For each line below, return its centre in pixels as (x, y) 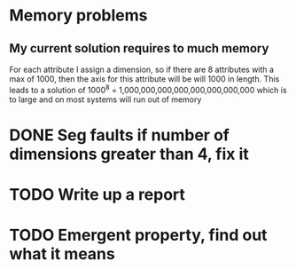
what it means (62, 254)
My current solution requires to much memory (139, 48)
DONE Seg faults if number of (120, 135)
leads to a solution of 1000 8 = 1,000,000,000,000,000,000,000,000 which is (148, 89)
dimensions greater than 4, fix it (129, 154)
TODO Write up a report (97, 195)
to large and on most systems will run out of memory (105, 99)
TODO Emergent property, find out (138, 235)
